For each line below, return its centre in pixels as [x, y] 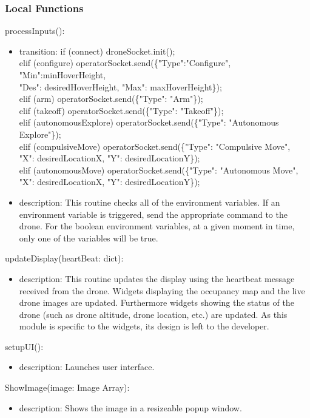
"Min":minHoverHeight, [62, 75]
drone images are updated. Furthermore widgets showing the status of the [157, 302]
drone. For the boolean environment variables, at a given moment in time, [157, 226]
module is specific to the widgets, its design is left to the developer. [144, 326]
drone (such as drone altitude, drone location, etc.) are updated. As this [153, 314]
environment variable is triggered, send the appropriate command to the [153, 214]
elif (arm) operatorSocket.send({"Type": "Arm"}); [111, 99]
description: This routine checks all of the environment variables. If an [150, 202]
